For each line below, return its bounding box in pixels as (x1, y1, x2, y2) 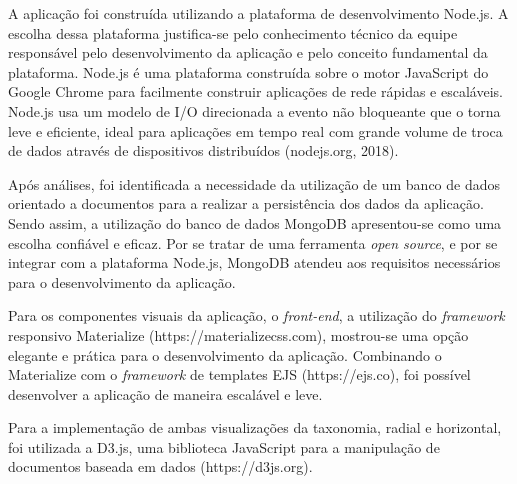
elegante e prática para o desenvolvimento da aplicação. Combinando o (8, 344, 442, 365)
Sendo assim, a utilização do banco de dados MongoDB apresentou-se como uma (8, 212, 502, 233)
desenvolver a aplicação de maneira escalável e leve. (8, 383, 323, 404)
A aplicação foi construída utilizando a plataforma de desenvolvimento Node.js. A (8, 3, 509, 23)
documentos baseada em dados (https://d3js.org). (8, 456, 313, 477)
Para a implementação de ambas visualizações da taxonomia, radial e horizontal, (8, 417, 502, 438)
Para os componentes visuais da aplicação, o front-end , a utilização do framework (8, 305, 505, 326)
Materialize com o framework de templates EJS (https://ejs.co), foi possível (8, 364, 471, 385)
